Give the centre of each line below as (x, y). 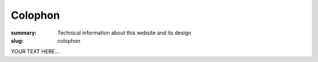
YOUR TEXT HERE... (35, 51)
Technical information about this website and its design (124, 33)
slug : (17, 40)
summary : (24, 33)
